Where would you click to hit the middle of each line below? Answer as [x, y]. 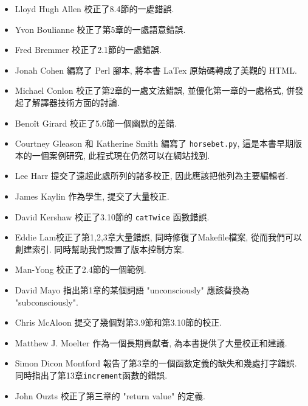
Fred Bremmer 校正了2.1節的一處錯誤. [88, 50]
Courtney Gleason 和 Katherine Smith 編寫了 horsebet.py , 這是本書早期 [154, 143]
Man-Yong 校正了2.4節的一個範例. [80, 269]
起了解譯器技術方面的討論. [67, 102]
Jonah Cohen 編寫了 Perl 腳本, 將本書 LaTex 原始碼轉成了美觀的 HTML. [156, 70]
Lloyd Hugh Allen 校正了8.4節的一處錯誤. [94, 9]
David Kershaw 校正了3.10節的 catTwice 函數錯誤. [112, 216]
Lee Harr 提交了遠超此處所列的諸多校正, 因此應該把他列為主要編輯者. [152, 176]
